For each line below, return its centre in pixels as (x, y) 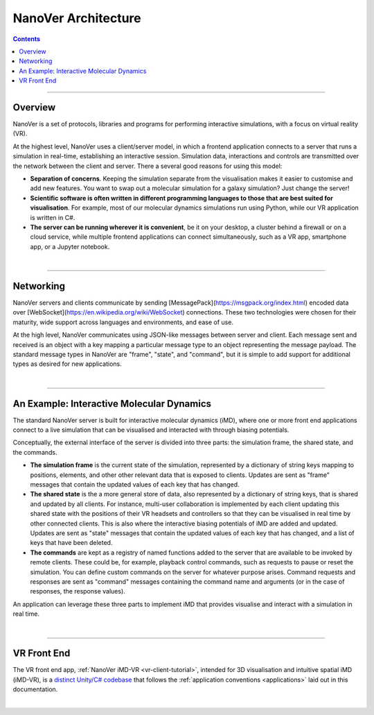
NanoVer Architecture (77, 18)
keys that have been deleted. (71, 543)
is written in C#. (53, 217)
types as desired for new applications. (67, 364)
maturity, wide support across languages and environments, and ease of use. (123, 322)
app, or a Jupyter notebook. (70, 246)
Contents (27, 39)
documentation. (35, 689)
